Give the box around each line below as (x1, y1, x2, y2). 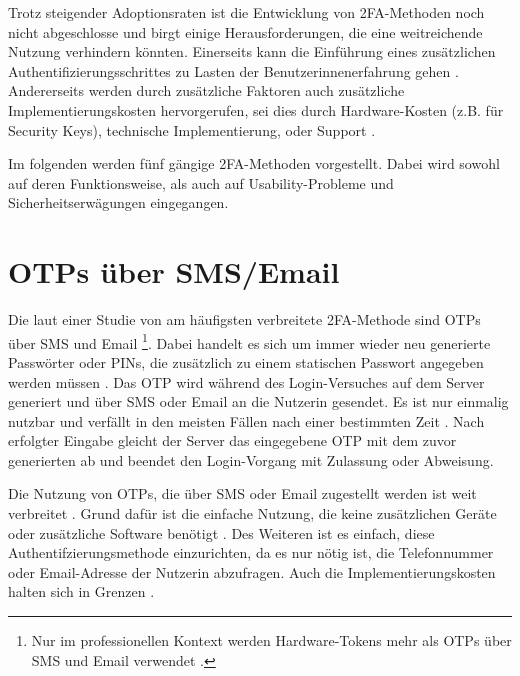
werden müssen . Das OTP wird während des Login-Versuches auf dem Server (8, 371, 485, 392)
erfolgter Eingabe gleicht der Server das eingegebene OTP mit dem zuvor (8, 430, 457, 451)
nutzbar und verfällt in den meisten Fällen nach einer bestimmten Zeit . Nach (8, 410, 485, 431)
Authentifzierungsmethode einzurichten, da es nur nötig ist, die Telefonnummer (8, 542, 494, 563)
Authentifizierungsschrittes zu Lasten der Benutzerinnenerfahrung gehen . (8, 60, 459, 81)
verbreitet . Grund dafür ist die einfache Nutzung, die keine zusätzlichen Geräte (8, 503, 497, 524)
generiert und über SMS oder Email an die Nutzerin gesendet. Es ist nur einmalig (8, 391, 509, 412)
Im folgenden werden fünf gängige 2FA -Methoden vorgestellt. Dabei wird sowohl (8, 153, 500, 174)
